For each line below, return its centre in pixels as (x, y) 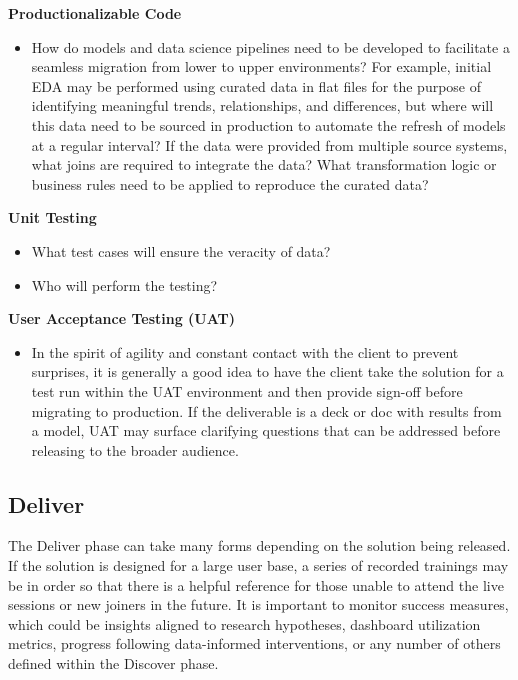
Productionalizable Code (95, 13)
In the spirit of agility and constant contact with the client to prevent (245, 351)
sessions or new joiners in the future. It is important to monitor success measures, (258, 604)
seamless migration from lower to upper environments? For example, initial (261, 66)
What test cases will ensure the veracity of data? (181, 250)
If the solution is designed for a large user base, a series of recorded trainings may (258, 565)
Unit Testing (52, 217)
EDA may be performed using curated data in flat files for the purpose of (256, 85)
